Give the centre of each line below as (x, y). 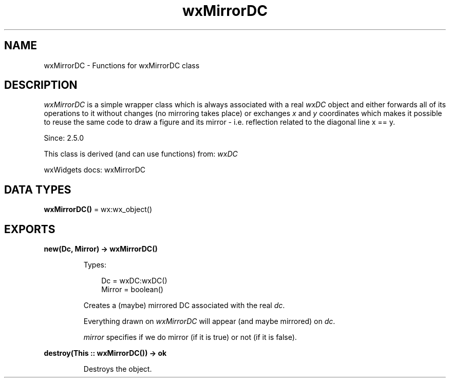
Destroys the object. (118, 369)
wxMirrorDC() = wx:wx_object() (98, 209)
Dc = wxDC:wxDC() (134, 281)
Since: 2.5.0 (64, 138)
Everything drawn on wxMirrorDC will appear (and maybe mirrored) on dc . (209, 321)
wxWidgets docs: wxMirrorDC (95, 170)
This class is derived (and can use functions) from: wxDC (141, 154)
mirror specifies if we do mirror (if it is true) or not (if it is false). (190, 337)
